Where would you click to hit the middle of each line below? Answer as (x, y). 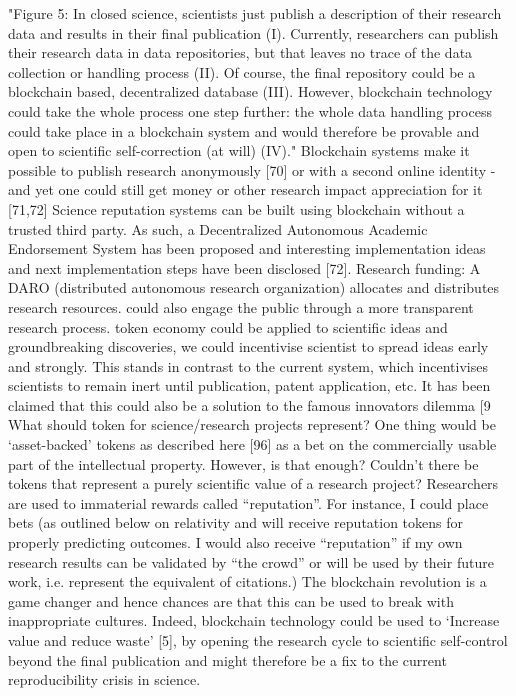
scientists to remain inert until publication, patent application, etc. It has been (249, 385)
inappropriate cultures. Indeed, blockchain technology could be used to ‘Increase (254, 620)
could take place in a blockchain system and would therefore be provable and (244, 130)
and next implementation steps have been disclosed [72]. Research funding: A (244, 267)
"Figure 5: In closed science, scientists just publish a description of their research (255, 13)
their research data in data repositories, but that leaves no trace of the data (240, 52)
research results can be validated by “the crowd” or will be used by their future (251, 561)
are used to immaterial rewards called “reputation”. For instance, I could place (248, 502)
